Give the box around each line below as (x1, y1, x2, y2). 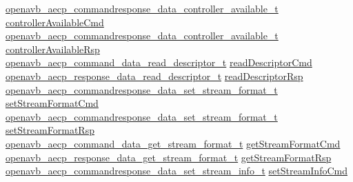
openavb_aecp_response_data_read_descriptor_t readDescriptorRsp (6, 68, 303, 83)
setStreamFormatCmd (6, 96, 99, 110)
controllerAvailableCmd (6, 14, 104, 29)
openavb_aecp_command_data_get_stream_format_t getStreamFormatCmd (6, 136, 341, 150)
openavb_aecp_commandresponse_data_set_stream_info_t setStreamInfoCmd (6, 163, 347, 178)
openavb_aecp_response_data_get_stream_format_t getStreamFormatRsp (6, 150, 332, 164)
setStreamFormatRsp (6, 123, 94, 137)
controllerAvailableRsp (6, 41, 100, 56)
